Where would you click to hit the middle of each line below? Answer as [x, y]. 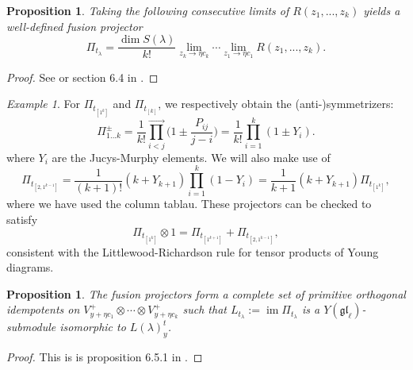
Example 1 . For [43, 104]
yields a [382, 10]
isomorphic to [93, 327]
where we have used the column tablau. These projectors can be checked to [189, 204]
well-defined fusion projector [75, 26]
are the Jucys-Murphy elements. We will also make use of [191, 157]
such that [205, 309]
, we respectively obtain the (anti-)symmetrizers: [276, 104]
